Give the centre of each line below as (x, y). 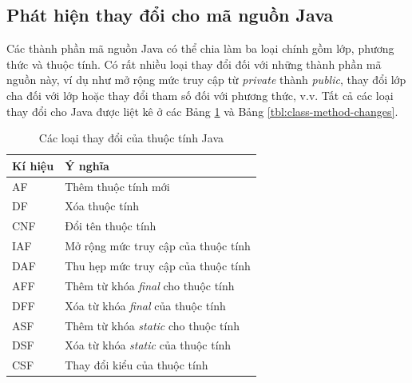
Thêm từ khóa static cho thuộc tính (153, 325)
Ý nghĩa (87, 165)
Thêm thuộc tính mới (117, 186)
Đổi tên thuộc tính (111, 226)
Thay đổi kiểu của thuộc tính (137, 365)
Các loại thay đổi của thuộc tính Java (131, 138)
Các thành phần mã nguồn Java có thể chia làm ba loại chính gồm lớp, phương (200, 48)
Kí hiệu (33, 165)
